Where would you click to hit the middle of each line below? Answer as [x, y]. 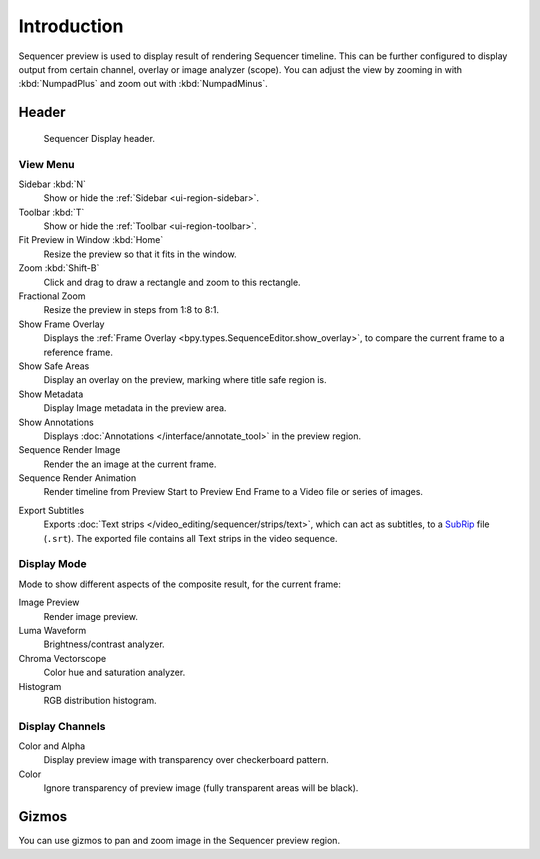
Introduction [71, 26]
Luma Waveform [52, 630]
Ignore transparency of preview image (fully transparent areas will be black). [201, 788]
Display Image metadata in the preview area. [135, 408]
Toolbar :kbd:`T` [51, 212]
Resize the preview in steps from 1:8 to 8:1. [131, 310]
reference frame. [78, 352]
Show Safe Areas [54, 366]
